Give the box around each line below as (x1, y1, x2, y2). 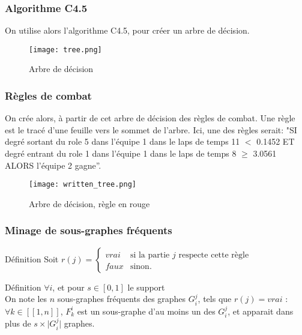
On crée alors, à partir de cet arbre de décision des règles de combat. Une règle (5, 112, 295, 124)
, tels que (198, 292, 232, 305)
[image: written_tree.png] (29, 180, 136, 189)
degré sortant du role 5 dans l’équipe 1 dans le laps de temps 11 (5, 135, 240, 148)
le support (127, 280, 165, 293)
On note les (5, 292, 47, 305)
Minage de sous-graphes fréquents (5, 223, 172, 238)
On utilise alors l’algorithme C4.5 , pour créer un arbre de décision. (5, 24, 250, 37)
